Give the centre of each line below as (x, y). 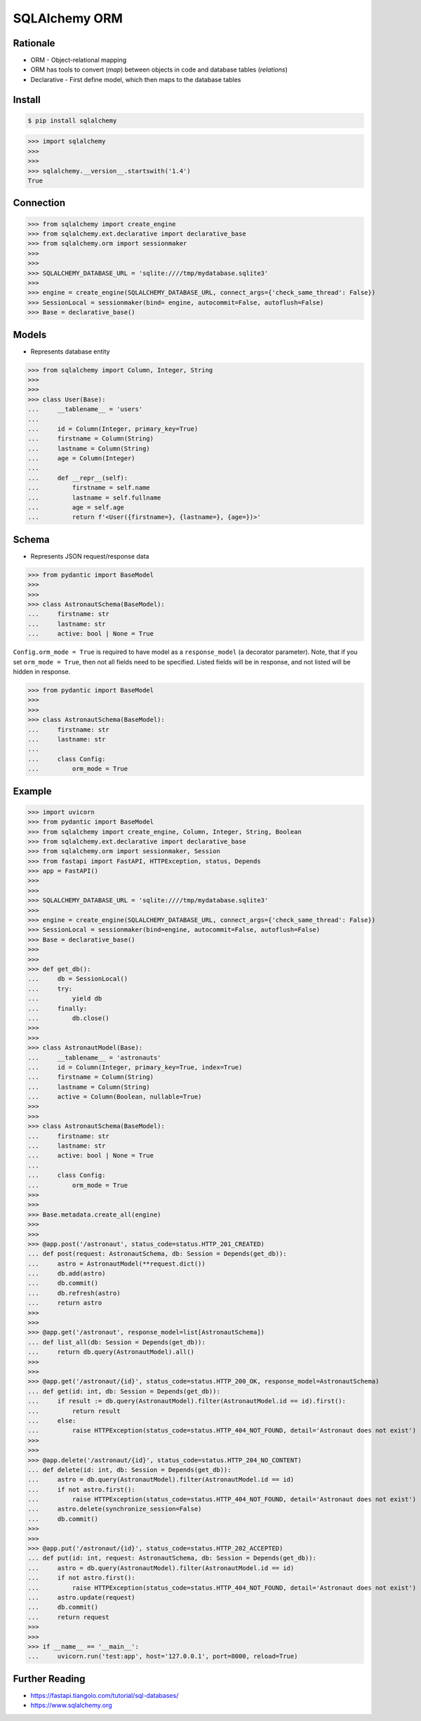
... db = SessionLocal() (78, 979)
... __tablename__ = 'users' (85, 409)
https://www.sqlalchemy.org (71, 1706)
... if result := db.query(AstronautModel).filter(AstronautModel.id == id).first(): (187, 1401)
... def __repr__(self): (78, 478)
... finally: (58, 1008)
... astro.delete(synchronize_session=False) (115, 1509)
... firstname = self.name (89, 488)
